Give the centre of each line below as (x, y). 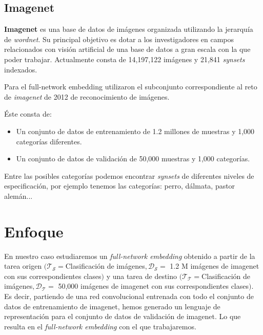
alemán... (18, 196)
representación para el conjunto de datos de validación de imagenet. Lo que (123, 316)
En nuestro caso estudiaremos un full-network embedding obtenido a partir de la (130, 256)
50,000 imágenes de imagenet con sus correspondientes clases (153, 286)
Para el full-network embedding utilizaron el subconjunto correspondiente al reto (131, 87)
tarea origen (23, 266)
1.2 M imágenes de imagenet (215, 266)
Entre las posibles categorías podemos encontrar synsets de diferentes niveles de (129, 175)
